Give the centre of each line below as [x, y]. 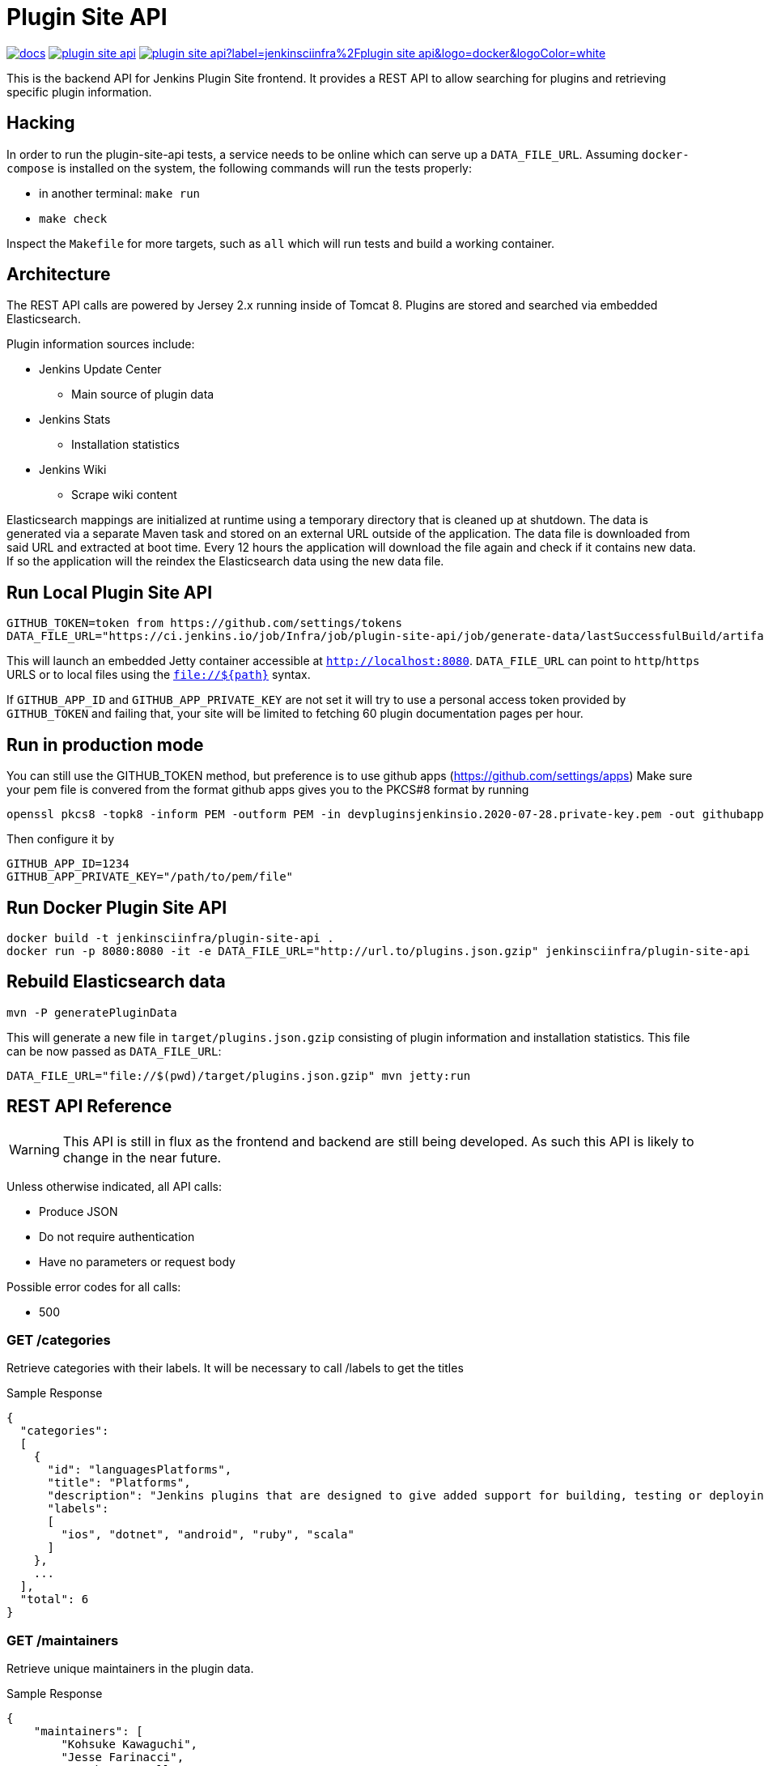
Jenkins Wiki [73, 470]
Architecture [59, 275]
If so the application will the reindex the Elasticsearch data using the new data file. [225, 561]
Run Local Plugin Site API [110, 592]
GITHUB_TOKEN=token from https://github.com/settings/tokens [204, 623]
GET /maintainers [63, 1640]
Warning [34, 1149]
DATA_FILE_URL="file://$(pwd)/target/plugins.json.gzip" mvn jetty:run [239, 1075]
